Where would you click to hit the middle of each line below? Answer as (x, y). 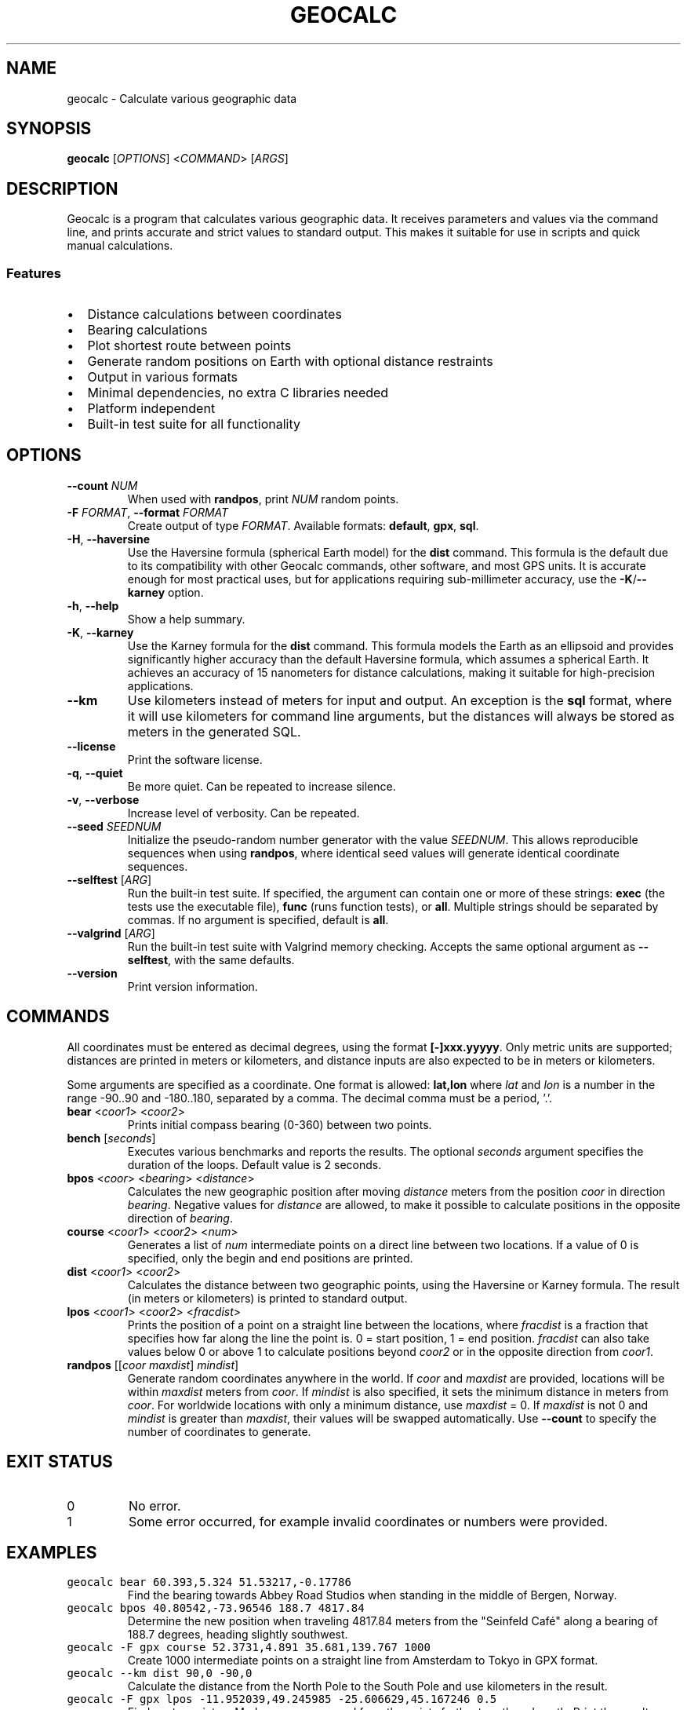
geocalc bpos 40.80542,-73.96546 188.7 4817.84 (216, 1608)
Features (34, 273)
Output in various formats (163, 377)
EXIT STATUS (60, 1462)
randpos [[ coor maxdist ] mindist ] (153, 1365)
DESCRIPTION (62, 188)
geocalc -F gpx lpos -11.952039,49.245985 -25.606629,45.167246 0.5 (282, 1699)
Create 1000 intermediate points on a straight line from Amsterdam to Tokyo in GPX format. (363, 1661)
